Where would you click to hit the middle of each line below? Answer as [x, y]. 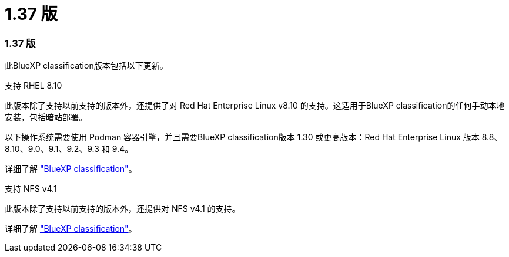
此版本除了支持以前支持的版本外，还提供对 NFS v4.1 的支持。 [123, 209]
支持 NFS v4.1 [31, 189]
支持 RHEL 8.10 [34, 86]
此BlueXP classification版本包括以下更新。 [86, 66]
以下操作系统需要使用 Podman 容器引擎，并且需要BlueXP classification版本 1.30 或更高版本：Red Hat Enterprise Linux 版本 [242, 137]
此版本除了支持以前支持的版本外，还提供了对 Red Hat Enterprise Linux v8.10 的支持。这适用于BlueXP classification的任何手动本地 [255, 106]
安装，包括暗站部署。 [46, 117]
